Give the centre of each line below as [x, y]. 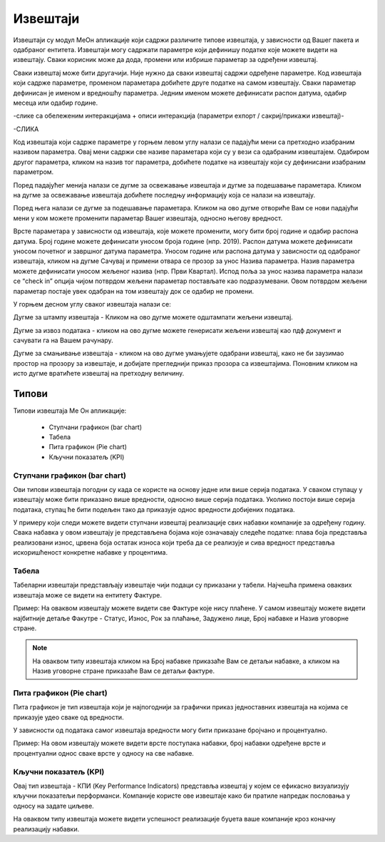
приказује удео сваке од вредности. [68, 717]
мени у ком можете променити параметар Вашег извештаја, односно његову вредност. [148, 218]
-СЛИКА [26, 129]
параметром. [34, 172]
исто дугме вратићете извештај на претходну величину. [99, 374]
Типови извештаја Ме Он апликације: [70, 411]
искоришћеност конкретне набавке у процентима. [90, 553]
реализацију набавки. [46, 829]
